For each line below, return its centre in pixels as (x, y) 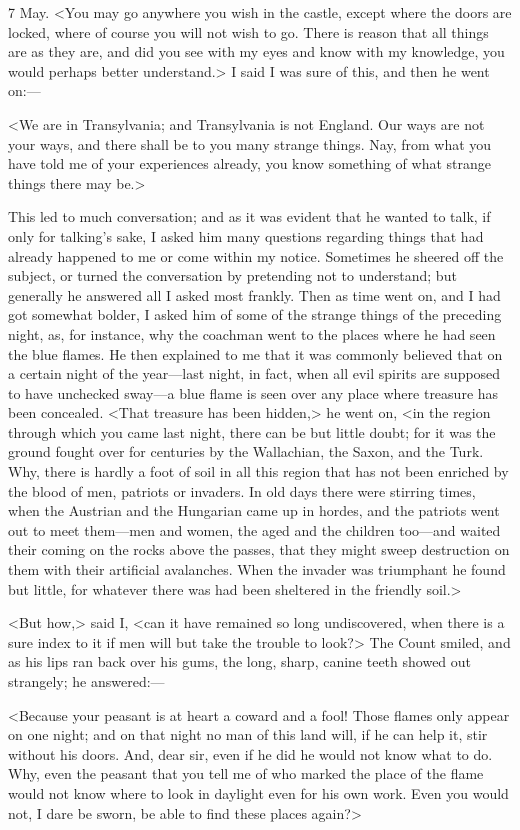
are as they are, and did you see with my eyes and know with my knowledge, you (256, 51)
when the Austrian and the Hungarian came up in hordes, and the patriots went (254, 510)
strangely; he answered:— (86, 681)
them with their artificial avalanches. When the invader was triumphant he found (257, 569)
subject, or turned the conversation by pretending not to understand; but (232, 275)
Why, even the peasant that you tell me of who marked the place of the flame (246, 773)
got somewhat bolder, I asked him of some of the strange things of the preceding (255, 314)
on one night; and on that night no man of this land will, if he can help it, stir (248, 734)
